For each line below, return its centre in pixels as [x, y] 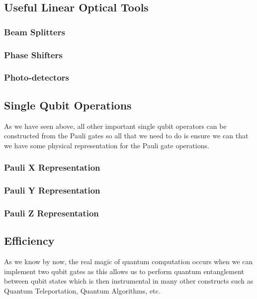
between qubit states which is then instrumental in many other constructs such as [129, 281]
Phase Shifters [33, 54]
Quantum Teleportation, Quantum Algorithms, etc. [82, 290]
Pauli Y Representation [52, 190]
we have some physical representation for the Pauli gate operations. [107, 145]
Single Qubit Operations [68, 105]
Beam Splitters [35, 32]
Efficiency [29, 241]
